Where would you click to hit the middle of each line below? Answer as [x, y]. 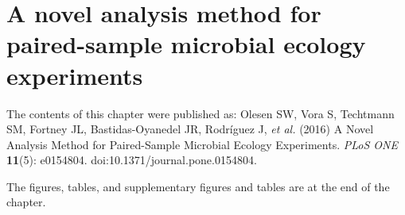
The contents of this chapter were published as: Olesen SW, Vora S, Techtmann [201, 113]
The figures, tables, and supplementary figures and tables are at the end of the [198, 186]
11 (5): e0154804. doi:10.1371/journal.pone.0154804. [132, 160]
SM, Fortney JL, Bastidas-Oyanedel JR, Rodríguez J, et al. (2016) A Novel [190, 129]
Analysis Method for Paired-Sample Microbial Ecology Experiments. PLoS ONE [202, 144]
